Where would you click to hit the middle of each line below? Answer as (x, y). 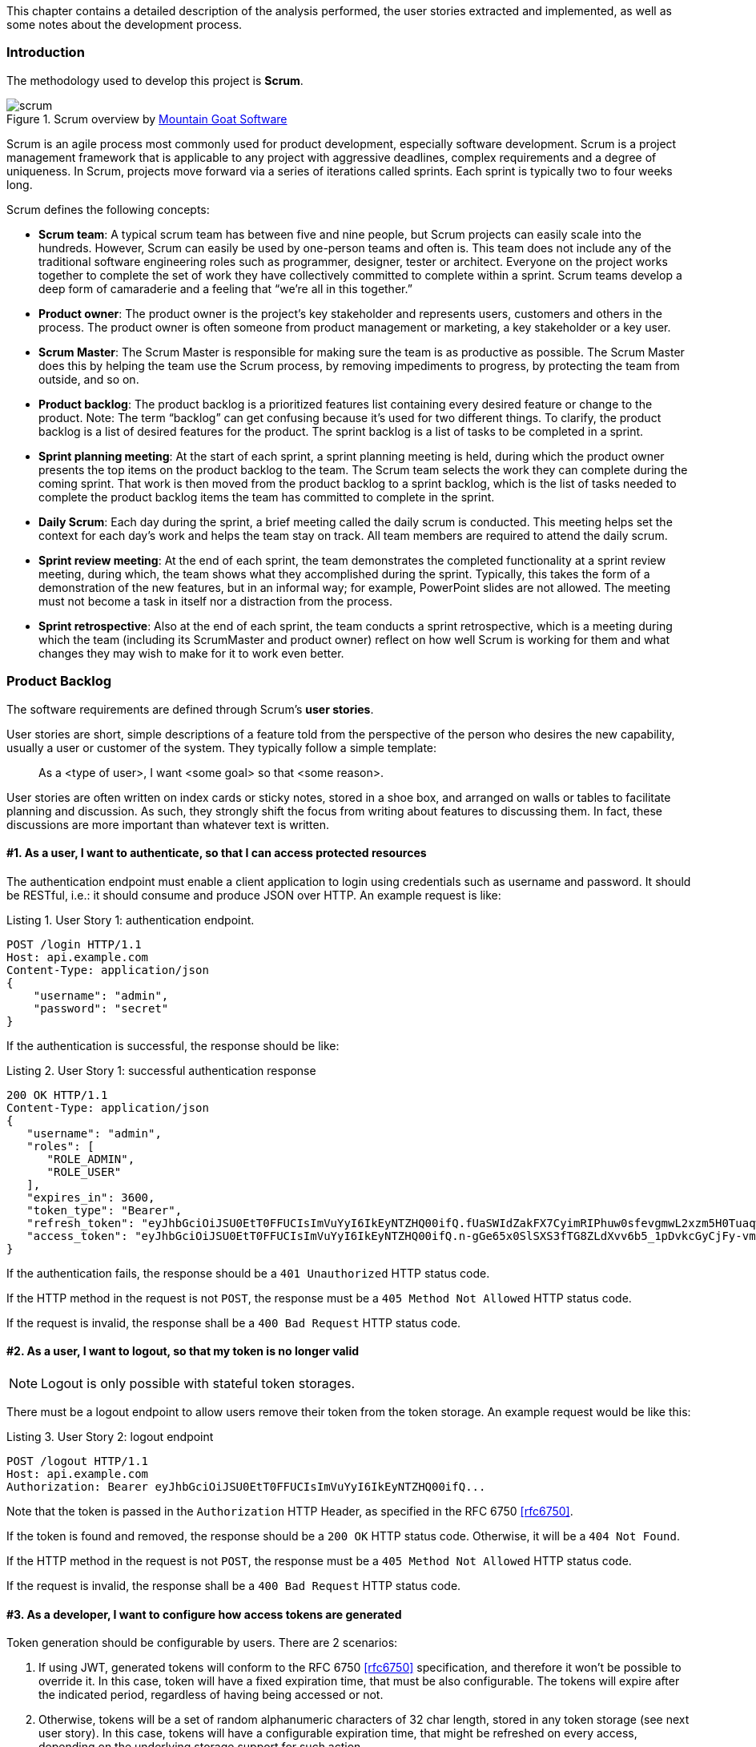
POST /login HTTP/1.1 (74, 944)
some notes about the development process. (125, 24)
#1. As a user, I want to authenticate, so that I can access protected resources (217, 853)
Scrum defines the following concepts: (108, 209)
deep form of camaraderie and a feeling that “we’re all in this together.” (225, 288)
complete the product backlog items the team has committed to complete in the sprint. (267, 497)
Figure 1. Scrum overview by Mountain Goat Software (147, 119)
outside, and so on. (89, 379)
